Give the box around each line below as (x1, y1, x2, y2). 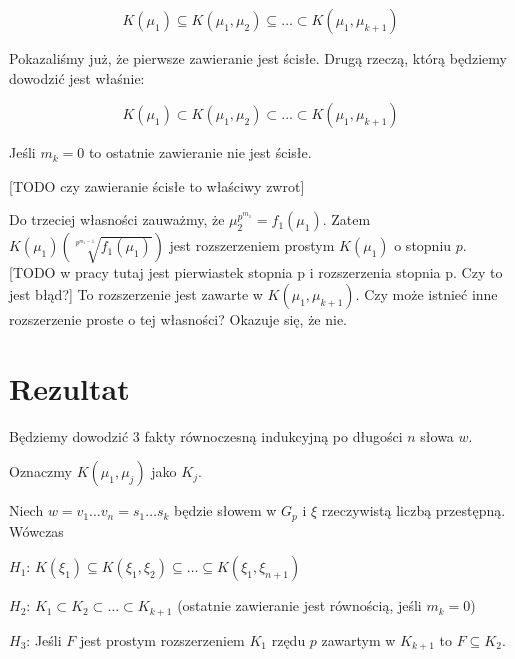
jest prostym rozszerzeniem (79, 629, 245, 650)
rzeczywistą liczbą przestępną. (321, 500, 506, 521)
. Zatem (322, 209, 371, 230)
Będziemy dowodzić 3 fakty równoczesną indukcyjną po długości (9, 425, 403, 446)
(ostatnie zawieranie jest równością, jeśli (177, 595, 422, 616)
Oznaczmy (9, 461, 72, 482)
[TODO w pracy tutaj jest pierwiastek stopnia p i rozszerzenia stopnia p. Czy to (9, 262, 503, 283)
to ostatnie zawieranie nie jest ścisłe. (88, 142, 312, 163)
